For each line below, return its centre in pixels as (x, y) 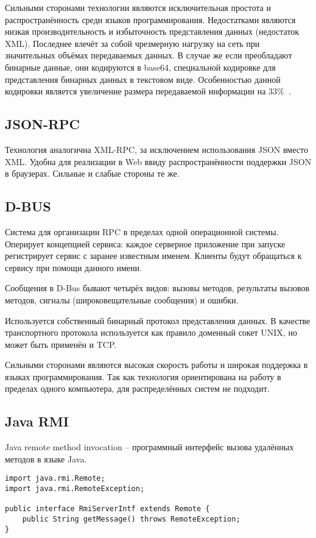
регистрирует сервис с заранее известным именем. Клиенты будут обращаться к (153, 256)
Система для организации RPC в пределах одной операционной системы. (142, 231)
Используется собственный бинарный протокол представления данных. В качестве (158, 320)
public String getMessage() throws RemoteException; (131, 519)
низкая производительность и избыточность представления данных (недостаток (152, 31)
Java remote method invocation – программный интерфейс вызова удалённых (149, 447)
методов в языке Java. (46, 458)
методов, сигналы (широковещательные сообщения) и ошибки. (122, 299)
